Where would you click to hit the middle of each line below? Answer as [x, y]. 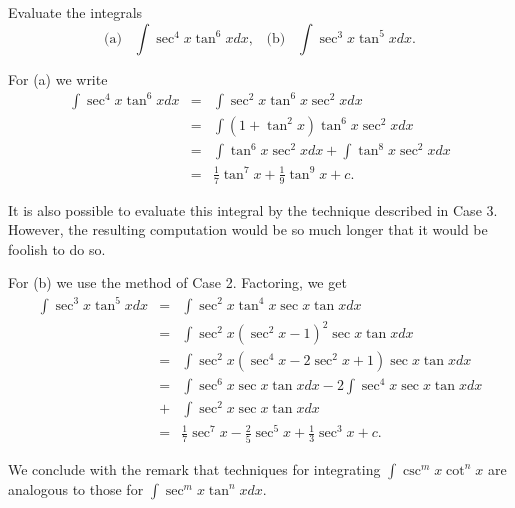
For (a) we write [58, 78]
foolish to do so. [57, 248]
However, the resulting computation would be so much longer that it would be [248, 229]
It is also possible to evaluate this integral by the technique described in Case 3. [253, 209]
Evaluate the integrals [75, 12]
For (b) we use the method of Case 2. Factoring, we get [177, 282]
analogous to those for [76, 488]
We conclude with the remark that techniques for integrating [194, 468]
